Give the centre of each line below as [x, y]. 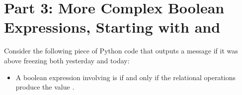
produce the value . [45, 87]
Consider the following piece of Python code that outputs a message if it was [121, 51]
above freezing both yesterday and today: [67, 60]
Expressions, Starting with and [112, 27]
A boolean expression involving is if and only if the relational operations [126, 77]
